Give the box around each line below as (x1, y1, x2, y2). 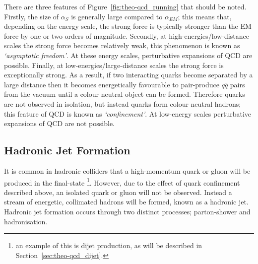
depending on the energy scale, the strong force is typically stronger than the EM (4, 21, 252, 31)
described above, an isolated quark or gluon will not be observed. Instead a (4, 187, 232, 197)
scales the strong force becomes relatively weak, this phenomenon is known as (4, 40, 240, 51)
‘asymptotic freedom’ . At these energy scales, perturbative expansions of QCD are (4, 50, 253, 60)
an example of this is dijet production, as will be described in (15, 240, 202, 251)
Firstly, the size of (4, 11, 59, 21)
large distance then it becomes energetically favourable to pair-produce (4, 79, 219, 89)
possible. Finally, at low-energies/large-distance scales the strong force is (4, 60, 224, 70)
